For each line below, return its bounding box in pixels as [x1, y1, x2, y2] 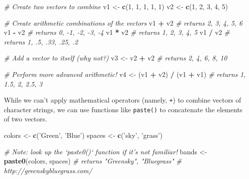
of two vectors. [4, 114, 47, 124]
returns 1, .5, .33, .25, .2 [4, 36, 78, 46]
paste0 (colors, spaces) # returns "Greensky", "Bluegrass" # [4, 156, 182, 166]
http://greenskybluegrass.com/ [4, 165, 93, 175]
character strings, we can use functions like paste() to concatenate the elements [4, 104, 243, 114]
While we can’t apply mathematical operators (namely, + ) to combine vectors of [4, 95, 241, 105]
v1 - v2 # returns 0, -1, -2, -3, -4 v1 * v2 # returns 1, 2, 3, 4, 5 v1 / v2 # [4, 27, 230, 37]
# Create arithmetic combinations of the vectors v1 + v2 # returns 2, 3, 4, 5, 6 [4, 17, 243, 28]
